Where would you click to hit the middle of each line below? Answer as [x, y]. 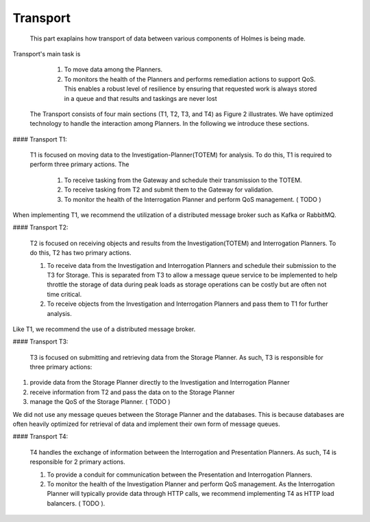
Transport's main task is [47, 54]
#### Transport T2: [40, 227]
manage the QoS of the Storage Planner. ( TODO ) [100, 402]
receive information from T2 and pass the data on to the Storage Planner [132, 392]
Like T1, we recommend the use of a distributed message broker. [104, 329]
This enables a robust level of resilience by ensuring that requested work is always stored [190, 89]
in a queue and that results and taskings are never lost [140, 98]
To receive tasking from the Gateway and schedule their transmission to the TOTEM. [183, 180]
